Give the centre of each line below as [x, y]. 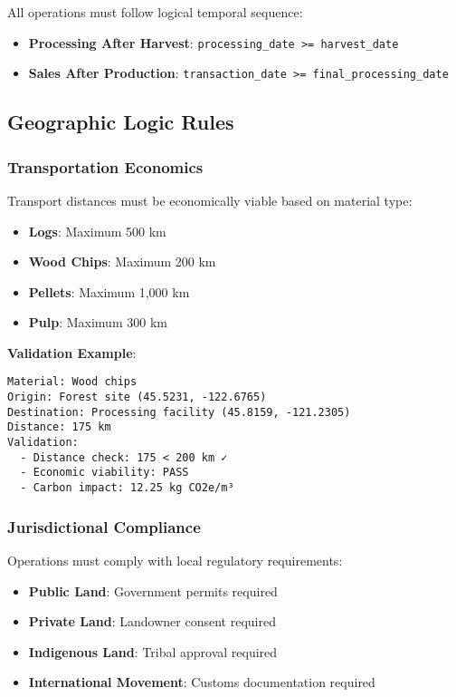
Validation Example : [72, 352]
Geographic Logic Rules [121, 122]
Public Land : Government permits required [153, 591]
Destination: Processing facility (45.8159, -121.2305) [179, 412]
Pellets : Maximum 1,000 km [109, 291]
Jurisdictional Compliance [104, 526]
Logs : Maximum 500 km [97, 231]
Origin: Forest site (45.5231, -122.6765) [137, 397]
